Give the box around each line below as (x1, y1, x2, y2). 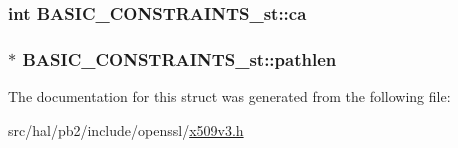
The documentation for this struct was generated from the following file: (8, 86, 451, 107)
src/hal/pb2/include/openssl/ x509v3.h (8, 119, 244, 140)
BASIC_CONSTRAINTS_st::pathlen (22, 46, 337, 71)
